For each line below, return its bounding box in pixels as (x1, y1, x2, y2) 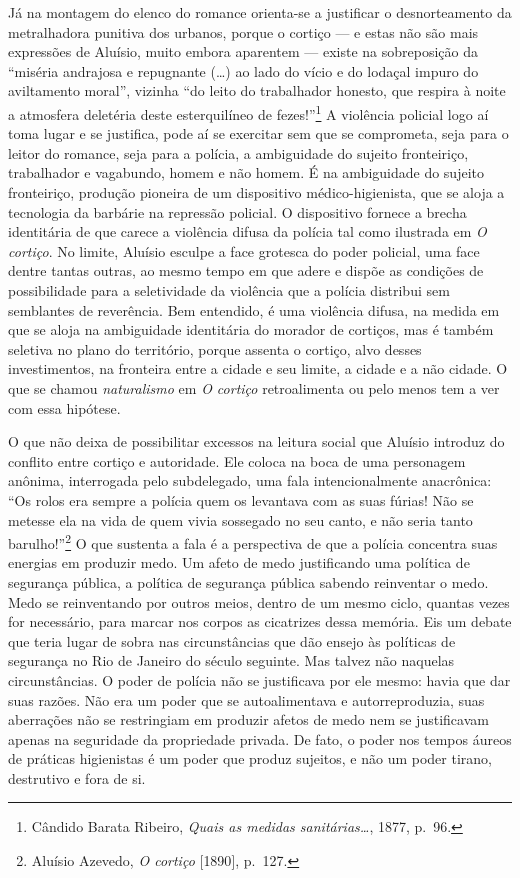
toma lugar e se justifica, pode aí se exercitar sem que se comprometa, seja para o (8, 123, 509, 144)
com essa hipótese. (8, 397, 121, 418)
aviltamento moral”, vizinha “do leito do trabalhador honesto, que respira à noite (8, 80, 506, 101)
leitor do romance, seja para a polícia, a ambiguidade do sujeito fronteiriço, (8, 142, 469, 163)
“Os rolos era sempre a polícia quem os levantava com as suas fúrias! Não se (8, 489, 474, 510)
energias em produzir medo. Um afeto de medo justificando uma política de (8, 552, 470, 573)
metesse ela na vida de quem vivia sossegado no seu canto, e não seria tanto (8, 509, 473, 530)
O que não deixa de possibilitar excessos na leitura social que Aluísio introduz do (8, 431, 505, 452)
